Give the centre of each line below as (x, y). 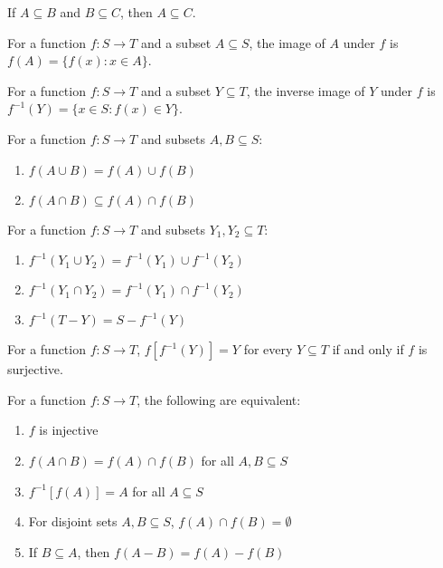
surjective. (35, 369)
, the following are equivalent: (219, 399)
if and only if (368, 349)
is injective (69, 430)
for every (268, 349)
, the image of (287, 42)
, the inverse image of (306, 90)
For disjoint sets (73, 521)
